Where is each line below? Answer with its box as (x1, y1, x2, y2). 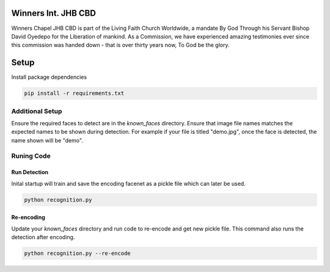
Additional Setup (11, 107, 62, 116)
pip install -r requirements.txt (24, 90, 125, 97)
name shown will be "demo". (11, 136, 84, 144)
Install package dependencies (11, 73, 87, 81)
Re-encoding (11, 214, 45, 221)
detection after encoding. (11, 233, 75, 241)
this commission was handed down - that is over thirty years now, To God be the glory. (11, 42, 230, 49)
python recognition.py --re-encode (24, 250, 131, 257)
